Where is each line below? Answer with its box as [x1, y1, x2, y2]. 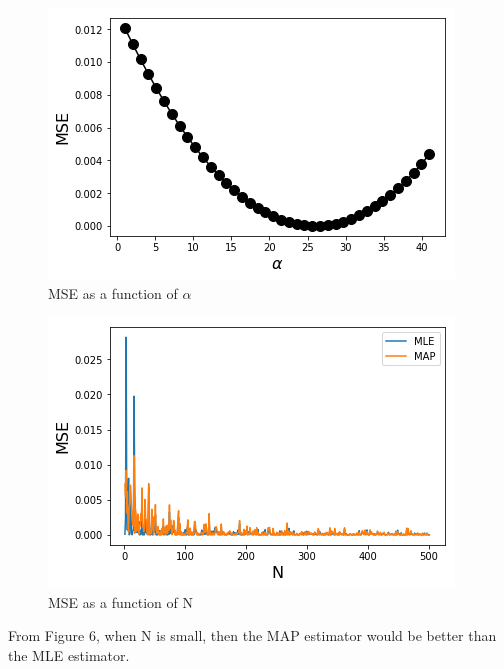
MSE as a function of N [48, 591, 193, 612]
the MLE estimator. [8, 644, 130, 665]
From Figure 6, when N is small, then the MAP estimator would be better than [8, 625, 497, 646]
